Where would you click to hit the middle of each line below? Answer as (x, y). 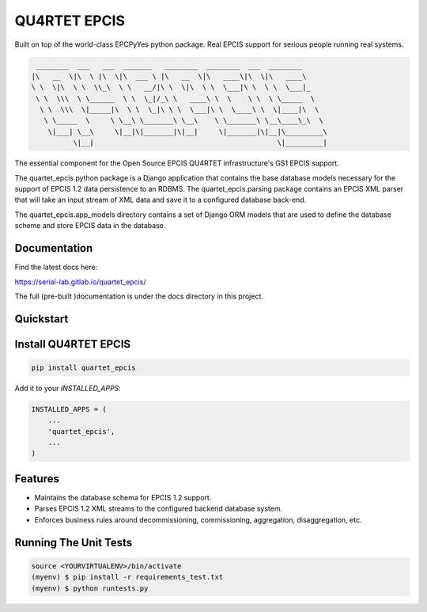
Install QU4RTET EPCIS (73, 344)
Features (37, 479)
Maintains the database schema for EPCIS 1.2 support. (123, 497)
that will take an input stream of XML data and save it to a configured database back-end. (161, 200)
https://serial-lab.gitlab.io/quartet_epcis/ (80, 282)
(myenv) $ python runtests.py (90, 588)
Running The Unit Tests (74, 542)
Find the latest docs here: (56, 267)
